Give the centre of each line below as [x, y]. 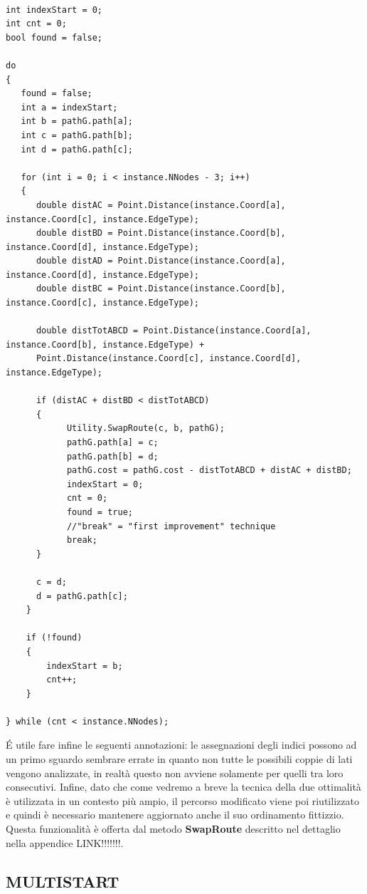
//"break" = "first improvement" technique [171, 526]
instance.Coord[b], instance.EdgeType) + [105, 344]
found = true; [100, 512]
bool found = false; [54, 37]
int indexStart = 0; [54, 10]
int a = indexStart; [69, 107]
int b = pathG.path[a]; [77, 121]
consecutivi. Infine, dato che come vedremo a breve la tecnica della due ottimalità [183, 787]
